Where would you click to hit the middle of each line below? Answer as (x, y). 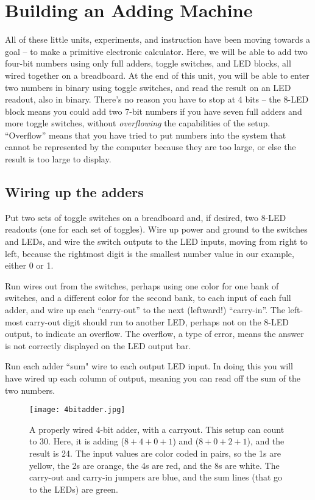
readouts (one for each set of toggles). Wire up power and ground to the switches (156, 229)
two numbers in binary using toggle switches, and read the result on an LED (148, 87)
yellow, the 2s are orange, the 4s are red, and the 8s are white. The (154, 465)
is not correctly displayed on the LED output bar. (98, 345)
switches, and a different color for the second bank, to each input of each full (148, 298)
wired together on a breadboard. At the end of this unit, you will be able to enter (157, 75)
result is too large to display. (58, 159)
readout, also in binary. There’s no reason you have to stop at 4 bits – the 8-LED (157, 99)
